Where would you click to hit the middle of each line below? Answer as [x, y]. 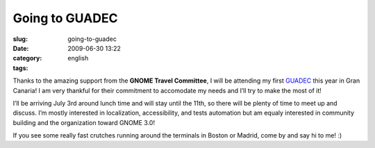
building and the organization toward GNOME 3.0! [84, 122]
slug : [20, 39]
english [78, 58]
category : [27, 58]
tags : [20, 68]
